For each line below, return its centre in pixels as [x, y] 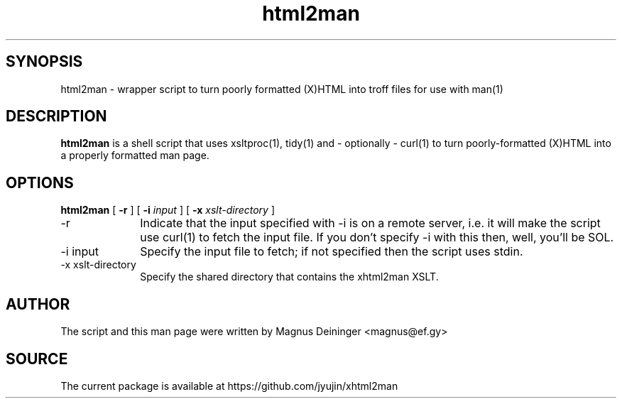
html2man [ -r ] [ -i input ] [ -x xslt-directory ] [168, 210]
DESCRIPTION [56, 116]
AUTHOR [38, 304]
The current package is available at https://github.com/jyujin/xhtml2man [229, 386]
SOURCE [37, 359]
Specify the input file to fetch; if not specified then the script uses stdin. [332, 252]
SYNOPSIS [44, 62]
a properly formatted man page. [135, 155]
